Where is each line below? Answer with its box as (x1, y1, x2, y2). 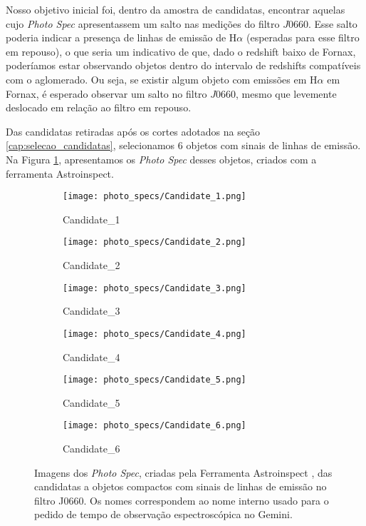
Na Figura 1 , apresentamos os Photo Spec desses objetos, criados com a (6, 151, 317, 166)
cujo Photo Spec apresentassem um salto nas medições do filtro (6, 16, 280, 31)
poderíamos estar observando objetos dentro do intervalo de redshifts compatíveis (6, 58, 361, 73)
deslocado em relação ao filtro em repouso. (6, 100, 192, 115)
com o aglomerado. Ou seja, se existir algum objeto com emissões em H (6, 71, 318, 86)
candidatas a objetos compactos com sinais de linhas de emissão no (34, 479, 327, 494)
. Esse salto (308, 16, 357, 31)
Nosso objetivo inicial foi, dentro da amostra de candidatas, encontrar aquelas (6, 2, 345, 16)
